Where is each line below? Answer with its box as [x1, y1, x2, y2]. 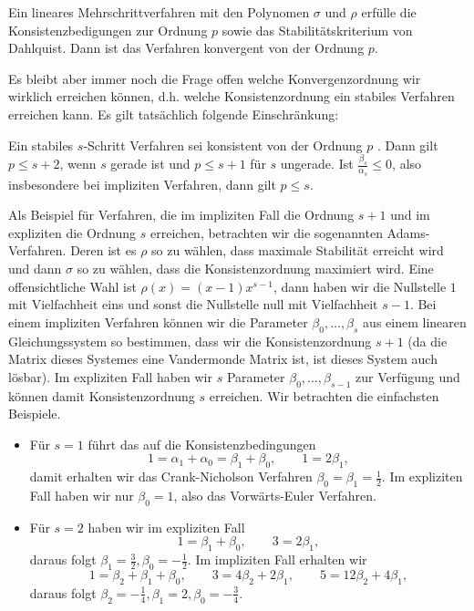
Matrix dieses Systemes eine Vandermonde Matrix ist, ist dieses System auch [8, 349, 438, 368]
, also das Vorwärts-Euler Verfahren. [173, 485, 376, 504]
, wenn [59, 154, 97, 173]
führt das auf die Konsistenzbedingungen [88, 434, 316, 453]
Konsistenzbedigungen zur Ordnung [8, 20, 208, 39]
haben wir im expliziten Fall [88, 517, 245, 536]
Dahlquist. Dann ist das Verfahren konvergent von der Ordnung [8, 38, 365, 57]
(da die [407, 331, 448, 350]
